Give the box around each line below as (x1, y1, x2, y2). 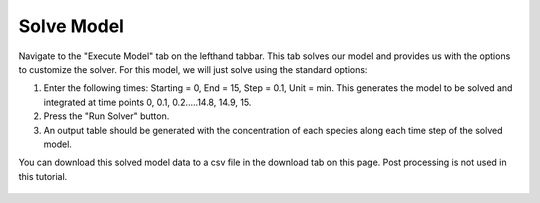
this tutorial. (18, 170, 68, 182)
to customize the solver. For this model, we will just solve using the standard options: (18, 63, 368, 75)
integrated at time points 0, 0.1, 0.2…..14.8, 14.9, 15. (43, 96, 252, 108)
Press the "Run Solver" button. (43, 110, 170, 122)
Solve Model (18, 15, 125, 37)
